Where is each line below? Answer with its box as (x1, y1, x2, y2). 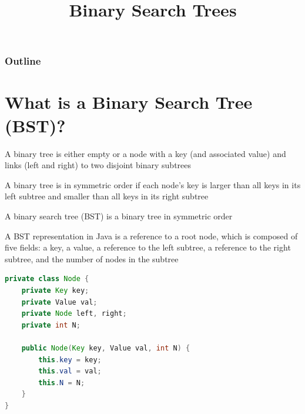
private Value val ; (21, 298, 98, 306)
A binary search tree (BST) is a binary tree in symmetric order (5, 209, 233, 222)
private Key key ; (21, 286, 89, 295)
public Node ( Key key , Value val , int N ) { (21, 343, 190, 352)
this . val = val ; (38, 367, 102, 376)
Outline (5, 54, 41, 68)
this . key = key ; (38, 355, 102, 364)
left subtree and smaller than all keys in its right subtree (5, 190, 209, 202)
